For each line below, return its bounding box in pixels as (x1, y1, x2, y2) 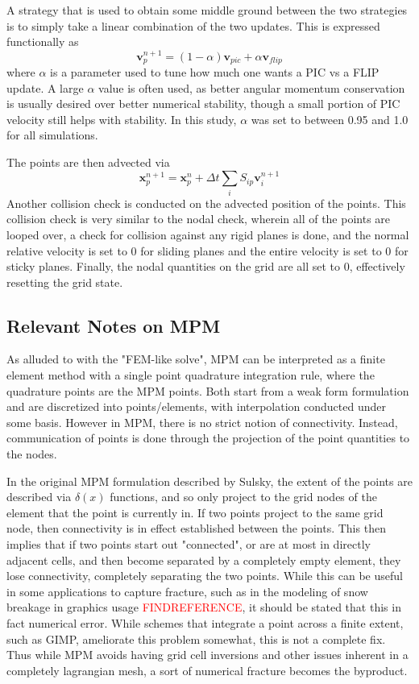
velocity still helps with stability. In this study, (6, 110, 237, 127)
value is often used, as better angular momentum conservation (98, 79, 405, 96)
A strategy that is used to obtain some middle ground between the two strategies (6, 2, 408, 18)
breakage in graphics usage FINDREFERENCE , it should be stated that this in (6, 599, 401, 616)
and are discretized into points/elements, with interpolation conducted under (6, 398, 386, 415)
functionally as (6, 33, 79, 50)
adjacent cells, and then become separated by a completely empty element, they (6, 551, 401, 568)
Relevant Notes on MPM (6, 313, 221, 338)
